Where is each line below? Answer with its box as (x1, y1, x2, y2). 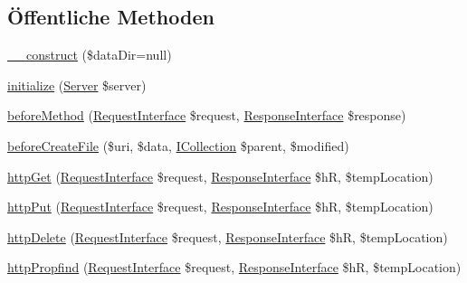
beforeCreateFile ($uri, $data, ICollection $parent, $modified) (7, 136, 349, 155)
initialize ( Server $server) (7, 75, 147, 94)
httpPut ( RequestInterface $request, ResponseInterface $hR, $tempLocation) (7, 197, 434, 216)
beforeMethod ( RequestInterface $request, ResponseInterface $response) (7, 106, 406, 125)
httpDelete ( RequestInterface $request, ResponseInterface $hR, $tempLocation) (7, 227, 448, 246)
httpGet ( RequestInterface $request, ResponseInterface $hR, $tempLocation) (7, 166, 434, 185)
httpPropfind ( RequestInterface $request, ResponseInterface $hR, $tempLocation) (7, 258, 462, 277)
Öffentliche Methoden (7, 3, 214, 31)
